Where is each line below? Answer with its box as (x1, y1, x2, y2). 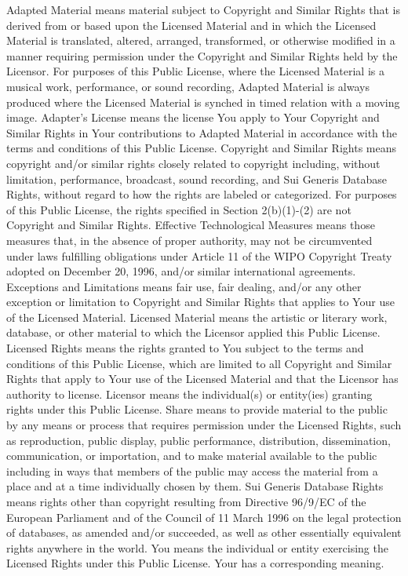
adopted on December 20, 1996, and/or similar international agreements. (6, 263, 356, 279)
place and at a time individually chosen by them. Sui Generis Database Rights (6, 478, 384, 494)
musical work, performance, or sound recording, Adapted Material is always (6, 78, 370, 94)
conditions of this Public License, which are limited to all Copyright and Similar (6, 355, 392, 371)
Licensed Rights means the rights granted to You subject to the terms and (6, 340, 364, 356)
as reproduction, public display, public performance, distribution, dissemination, (6, 432, 391, 448)
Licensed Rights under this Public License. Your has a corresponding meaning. (6, 555, 384, 571)
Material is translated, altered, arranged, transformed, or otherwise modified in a (6, 32, 395, 49)
